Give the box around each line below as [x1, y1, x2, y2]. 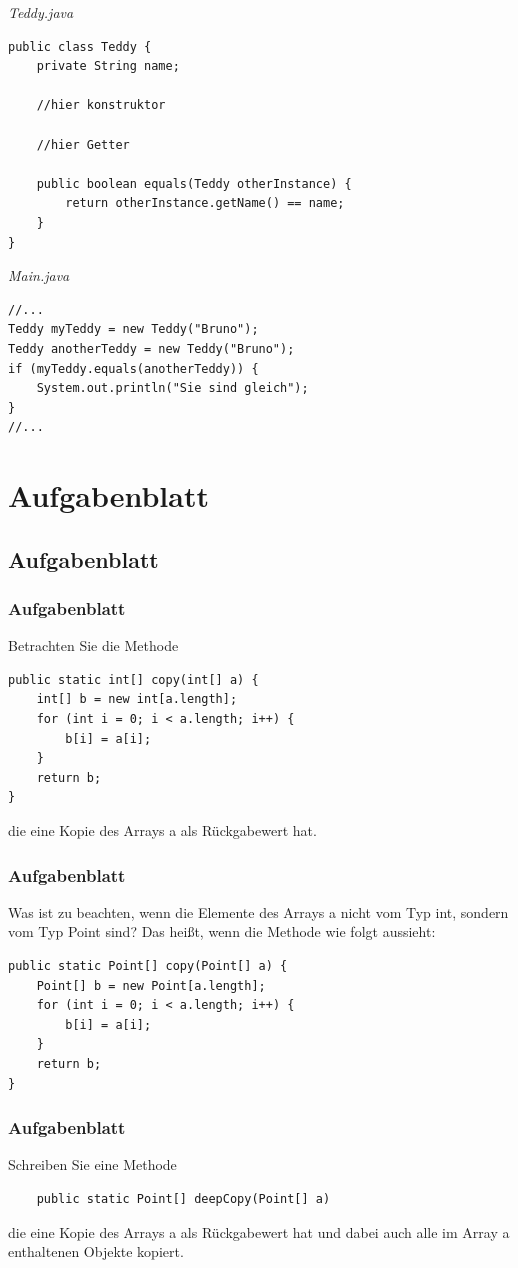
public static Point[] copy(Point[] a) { [8, 959, 288, 973]
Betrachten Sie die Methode [8, 635, 179, 656]
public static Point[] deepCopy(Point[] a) [36, 1191, 331, 1206]
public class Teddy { [8, 39, 152, 54]
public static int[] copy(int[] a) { [8, 672, 259, 687]
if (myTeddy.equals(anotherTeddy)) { [8, 361, 259, 376]
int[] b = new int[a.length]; [36, 692, 238, 707]
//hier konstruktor [36, 98, 166, 113]
